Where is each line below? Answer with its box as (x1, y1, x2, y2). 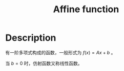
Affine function (53, 4, 119, 15)
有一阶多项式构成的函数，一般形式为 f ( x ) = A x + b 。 (5, 49, 116, 55)
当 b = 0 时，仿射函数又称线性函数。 (5, 60, 82, 66)
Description (5, 32, 56, 44)
